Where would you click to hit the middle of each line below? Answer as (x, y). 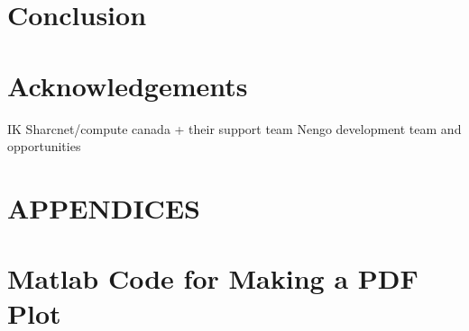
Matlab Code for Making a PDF (213, 278)
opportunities (44, 146)
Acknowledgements (128, 85)
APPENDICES (104, 207)
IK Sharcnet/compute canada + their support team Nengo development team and (234, 128)
